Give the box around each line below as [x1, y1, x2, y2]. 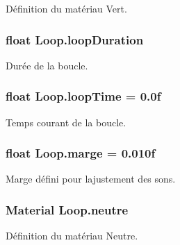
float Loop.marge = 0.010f [6, 144, 156, 162]
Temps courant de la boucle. [6, 115, 126, 129]
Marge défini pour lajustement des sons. [6, 171, 176, 186]
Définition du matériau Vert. [6, 1, 127, 15]
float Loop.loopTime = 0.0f [6, 87, 161, 105]
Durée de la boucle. [6, 58, 88, 72]
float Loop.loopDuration [6, 31, 144, 48]
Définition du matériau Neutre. [6, 228, 138, 243]
